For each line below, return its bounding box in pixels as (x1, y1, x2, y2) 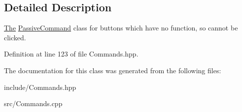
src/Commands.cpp (4, 98, 63, 109)
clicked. (4, 32, 26, 42)
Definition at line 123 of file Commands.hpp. (4, 49, 138, 59)
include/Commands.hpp (4, 82, 76, 92)
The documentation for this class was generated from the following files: (4, 65, 221, 75)
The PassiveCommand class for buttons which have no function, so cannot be (4, 23, 238, 33)
